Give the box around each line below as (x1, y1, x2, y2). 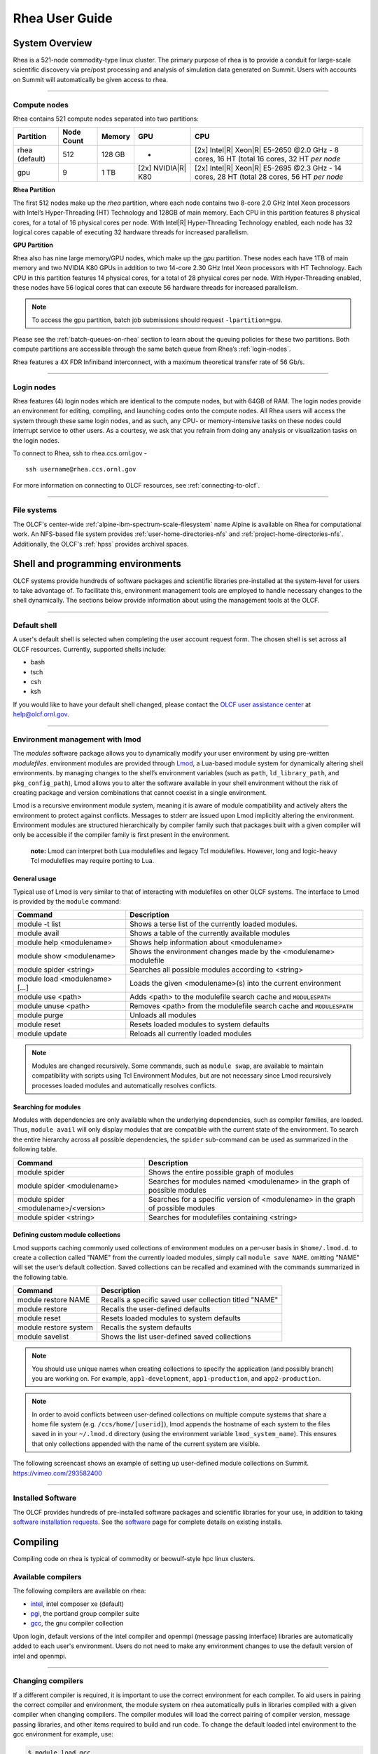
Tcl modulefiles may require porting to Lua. (30, 857, 155, 865)
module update (17, 1029, 67, 1038)
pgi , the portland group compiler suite (30, 1609, 140, 1617)
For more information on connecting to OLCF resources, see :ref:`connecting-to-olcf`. (13, 481, 260, 489)
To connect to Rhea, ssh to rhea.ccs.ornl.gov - (13, 449, 147, 457)
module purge (17, 1010, 64, 1020)
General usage (13, 874, 57, 883)
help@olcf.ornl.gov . (13, 710, 69, 718)
